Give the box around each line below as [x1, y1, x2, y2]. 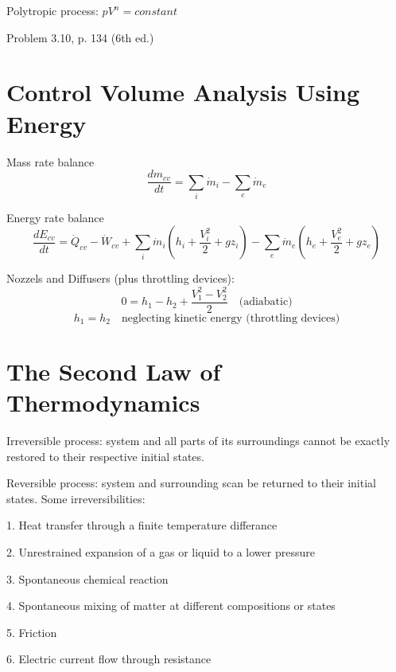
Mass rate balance [6, 153, 95, 170]
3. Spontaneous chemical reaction [6, 570, 169, 587]
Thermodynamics [6, 386, 200, 419]
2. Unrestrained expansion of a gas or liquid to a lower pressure [6, 543, 315, 560]
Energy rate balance [6, 209, 104, 225]
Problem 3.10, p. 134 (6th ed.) [6, 29, 154, 45]
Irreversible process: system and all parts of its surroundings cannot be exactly [6, 432, 390, 448]
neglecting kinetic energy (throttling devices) [121, 312, 340, 324]
